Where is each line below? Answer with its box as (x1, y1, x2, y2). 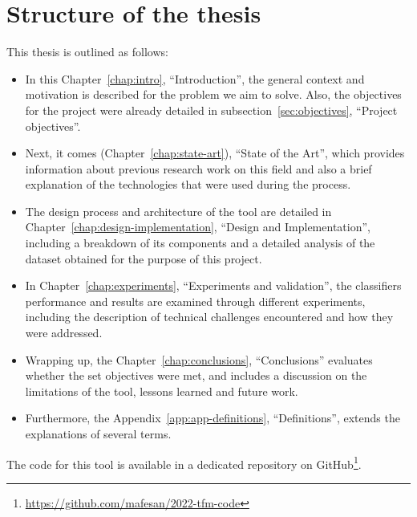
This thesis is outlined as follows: (6, 43, 168, 60)
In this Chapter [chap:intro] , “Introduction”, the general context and (25, 70, 365, 87)
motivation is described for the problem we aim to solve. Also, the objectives (25, 86, 402, 103)
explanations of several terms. (25, 425, 172, 442)
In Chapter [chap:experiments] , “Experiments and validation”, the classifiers (25, 277, 402, 294)
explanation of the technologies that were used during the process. (25, 176, 351, 193)
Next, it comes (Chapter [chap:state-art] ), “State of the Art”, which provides (25, 145, 405, 161)
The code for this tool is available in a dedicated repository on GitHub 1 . (6, 453, 362, 472)
